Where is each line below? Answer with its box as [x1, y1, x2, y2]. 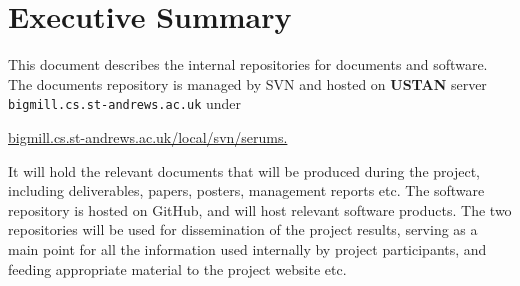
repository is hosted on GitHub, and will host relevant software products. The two [8, 199, 512, 220]
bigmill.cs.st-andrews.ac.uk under [8, 93, 242, 114]
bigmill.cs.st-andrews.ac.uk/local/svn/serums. [8, 126, 288, 147]
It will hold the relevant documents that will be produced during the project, [8, 160, 480, 181]
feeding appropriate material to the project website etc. [8, 258, 347, 279]
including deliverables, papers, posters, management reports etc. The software [8, 180, 485, 201]
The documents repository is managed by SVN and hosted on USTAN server [8, 73, 487, 94]
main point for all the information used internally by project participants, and [8, 238, 487, 259]
